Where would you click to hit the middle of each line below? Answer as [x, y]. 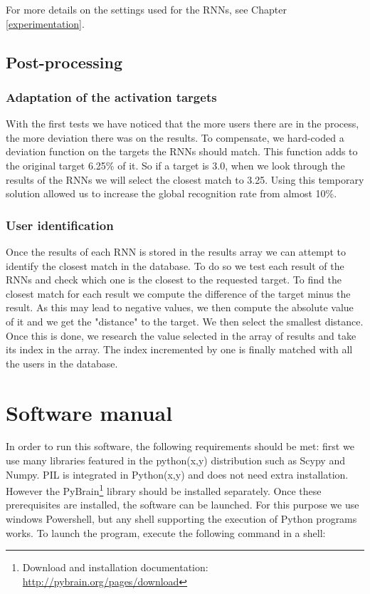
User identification [60, 225]
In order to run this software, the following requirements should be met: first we [180, 446]
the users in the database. [62, 363]
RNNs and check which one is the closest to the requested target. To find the [174, 280]
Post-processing [64, 62]
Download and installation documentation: [115, 567]
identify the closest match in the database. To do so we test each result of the [175, 265]
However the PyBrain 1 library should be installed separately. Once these [164, 490]
